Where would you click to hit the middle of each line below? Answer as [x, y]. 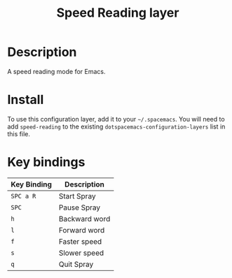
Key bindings [46, 162]
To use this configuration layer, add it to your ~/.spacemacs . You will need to [116, 119]
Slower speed [81, 253]
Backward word [84, 219]
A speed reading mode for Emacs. [57, 71]
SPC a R [23, 196]
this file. [19, 133]
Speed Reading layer [118, 13]
